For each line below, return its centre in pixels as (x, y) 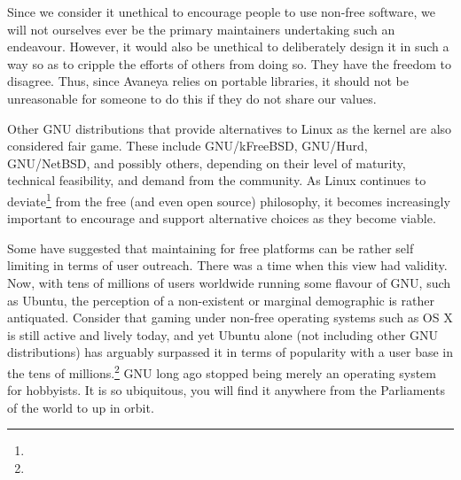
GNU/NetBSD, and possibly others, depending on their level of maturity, (207, 163)
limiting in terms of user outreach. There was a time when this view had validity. (227, 265)
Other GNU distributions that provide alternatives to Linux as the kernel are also (230, 128)
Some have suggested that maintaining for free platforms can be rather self (211, 248)
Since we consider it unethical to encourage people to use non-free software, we (221, 12)
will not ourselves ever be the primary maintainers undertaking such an (201, 29)
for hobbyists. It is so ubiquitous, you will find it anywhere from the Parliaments (226, 390)
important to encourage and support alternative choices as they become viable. (222, 218)
